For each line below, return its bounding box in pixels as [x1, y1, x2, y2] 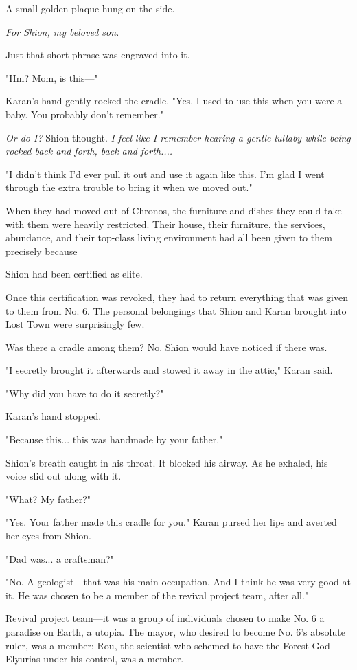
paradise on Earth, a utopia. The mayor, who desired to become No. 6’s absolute [5, 625, 345, 638]
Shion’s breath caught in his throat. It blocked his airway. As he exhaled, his [5, 455, 328, 469]
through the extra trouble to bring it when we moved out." [5, 180, 253, 194]
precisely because [5, 243, 78, 258]
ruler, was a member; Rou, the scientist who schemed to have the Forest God [5, 638, 330, 652]
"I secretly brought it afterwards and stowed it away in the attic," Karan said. [5, 363, 333, 377]
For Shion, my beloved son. [5, 24, 119, 38]
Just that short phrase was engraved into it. [5, 47, 190, 62]
